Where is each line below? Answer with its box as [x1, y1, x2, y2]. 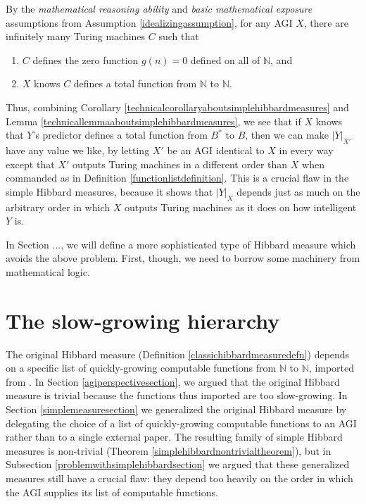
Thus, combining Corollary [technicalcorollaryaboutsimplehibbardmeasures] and [6, 99, 349, 114]
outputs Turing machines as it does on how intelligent [124, 199, 357, 214]
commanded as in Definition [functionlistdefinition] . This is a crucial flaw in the [6, 170, 349, 185]
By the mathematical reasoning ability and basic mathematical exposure [6, 1, 313, 15]
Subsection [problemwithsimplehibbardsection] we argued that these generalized [6, 457, 350, 472]
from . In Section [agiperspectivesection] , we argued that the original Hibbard [6, 374, 340, 389]
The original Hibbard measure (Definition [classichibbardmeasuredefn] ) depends [6, 346, 350, 361]
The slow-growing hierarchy [6, 305, 280, 334]
